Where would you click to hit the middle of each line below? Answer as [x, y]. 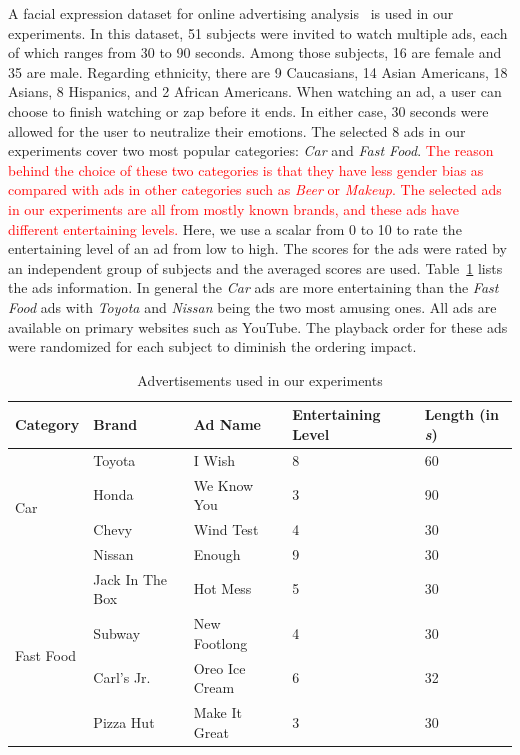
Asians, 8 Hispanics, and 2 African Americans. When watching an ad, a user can [255, 91]
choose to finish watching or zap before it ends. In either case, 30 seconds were [248, 110]
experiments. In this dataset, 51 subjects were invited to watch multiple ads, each [258, 32]
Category [47, 424]
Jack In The [130, 578]
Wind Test [226, 529]
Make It [217, 712]
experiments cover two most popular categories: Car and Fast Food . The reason [251, 150]
